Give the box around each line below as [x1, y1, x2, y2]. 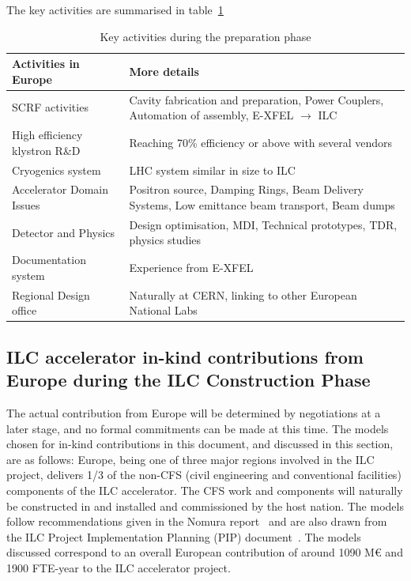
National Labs [129, 302, 198, 319]
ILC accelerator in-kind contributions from [6, 344, 364, 368]
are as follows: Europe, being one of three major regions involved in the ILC [6, 451, 375, 467]
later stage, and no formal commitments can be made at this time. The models [6, 420, 389, 436]
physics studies [129, 232, 202, 248]
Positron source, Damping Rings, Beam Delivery [129, 181, 364, 198]
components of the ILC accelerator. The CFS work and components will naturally [6, 481, 403, 498]
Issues [12, 196, 40, 213]
